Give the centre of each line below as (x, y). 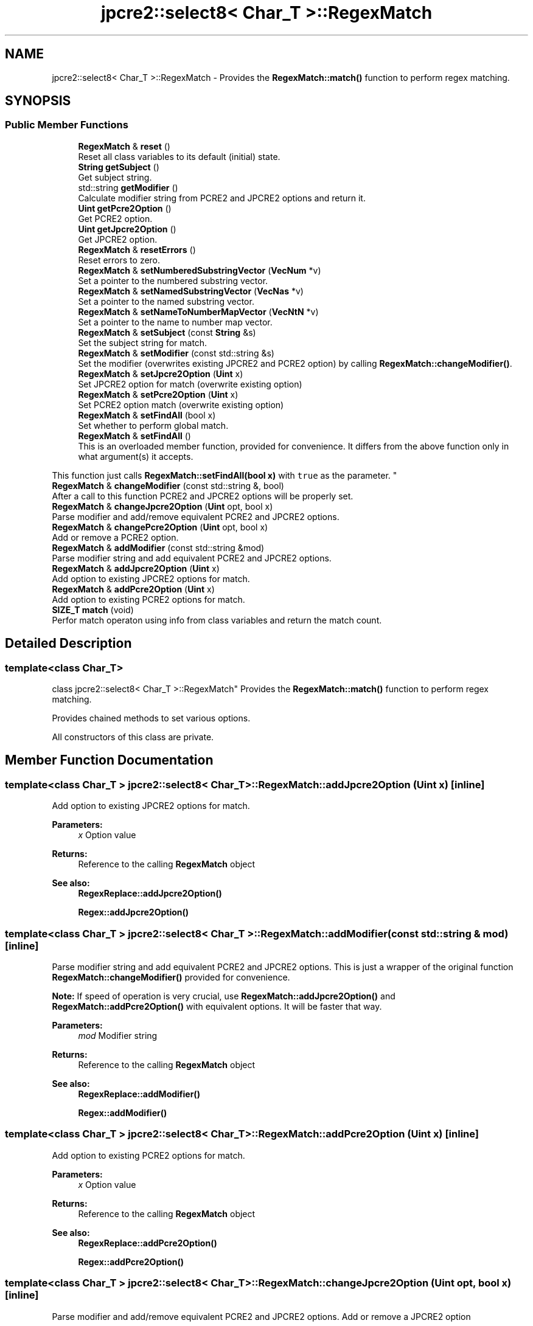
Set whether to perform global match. (153, 425)
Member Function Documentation (109, 760)
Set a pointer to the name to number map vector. (175, 322)
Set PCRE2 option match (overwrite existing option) (181, 404)
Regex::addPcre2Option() (131, 1262)
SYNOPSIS (38, 101)
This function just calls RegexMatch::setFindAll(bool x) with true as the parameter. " (225, 475)
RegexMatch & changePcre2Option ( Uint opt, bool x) (160, 527)
